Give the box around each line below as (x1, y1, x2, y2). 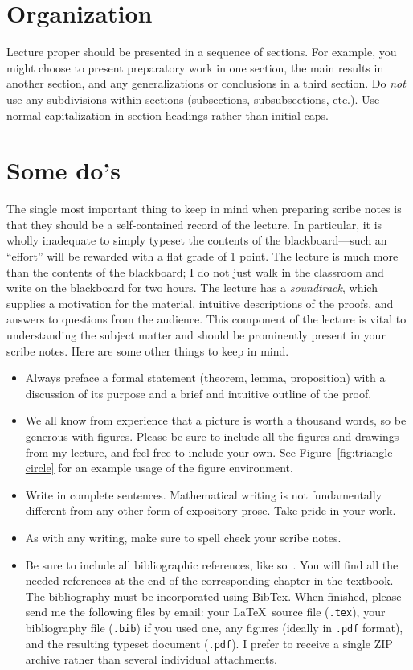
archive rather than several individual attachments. (25, 651, 277, 668)
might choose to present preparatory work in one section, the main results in (6, 59, 384, 76)
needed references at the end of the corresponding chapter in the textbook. (25, 572, 394, 589)
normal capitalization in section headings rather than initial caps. (6, 106, 329, 123)
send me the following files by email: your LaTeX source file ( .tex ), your (25, 603, 386, 620)
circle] (25, 459, 55, 476)
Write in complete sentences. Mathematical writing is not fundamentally (25, 486, 382, 503)
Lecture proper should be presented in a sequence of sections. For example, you (6, 43, 397, 60)
